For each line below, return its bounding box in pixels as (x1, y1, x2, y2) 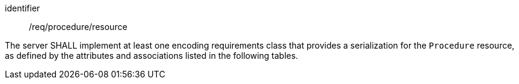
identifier (5, 3, 40, 13)
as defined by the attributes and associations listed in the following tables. (5, 50, 298, 61)
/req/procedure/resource (29, 22, 127, 32)
